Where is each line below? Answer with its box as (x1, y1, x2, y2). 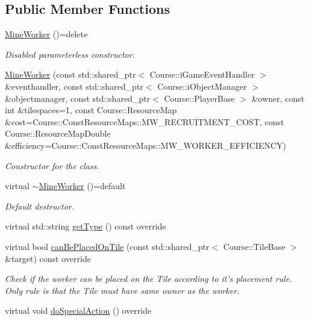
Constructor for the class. (5, 159, 99, 172)
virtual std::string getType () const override (5, 220, 166, 232)
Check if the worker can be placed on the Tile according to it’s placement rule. (5, 272, 292, 285)
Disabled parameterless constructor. (5, 48, 135, 60)
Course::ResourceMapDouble (5, 127, 111, 140)
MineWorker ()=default (39, 179, 126, 192)
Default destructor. (5, 199, 75, 212)
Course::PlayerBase (164, 92, 235, 104)
